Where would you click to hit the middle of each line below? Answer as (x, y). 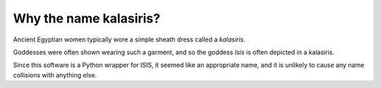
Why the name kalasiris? (87, 18)
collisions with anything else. (55, 75)
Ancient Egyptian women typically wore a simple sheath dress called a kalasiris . (129, 39)
